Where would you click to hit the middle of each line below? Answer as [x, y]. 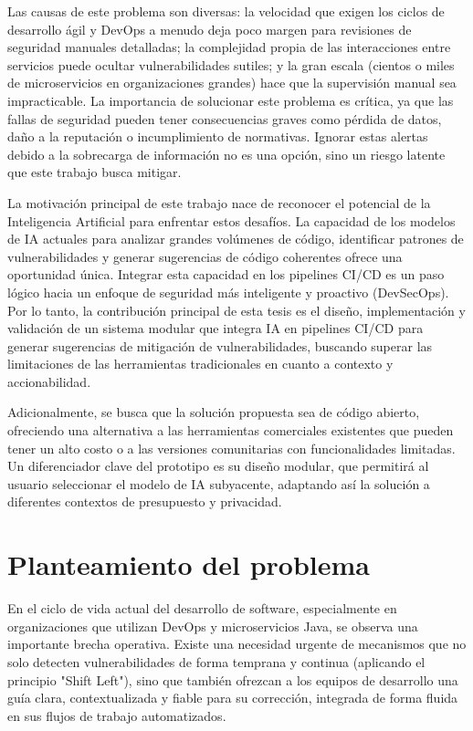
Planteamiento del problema [189, 564]
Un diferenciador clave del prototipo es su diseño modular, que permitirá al [218, 466]
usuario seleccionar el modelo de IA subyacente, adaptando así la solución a [219, 483]
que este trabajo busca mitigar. [95, 172]
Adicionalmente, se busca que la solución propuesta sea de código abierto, [214, 412]
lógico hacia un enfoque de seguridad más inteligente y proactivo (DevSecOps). [228, 292]
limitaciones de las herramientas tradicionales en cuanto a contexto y [200, 364]
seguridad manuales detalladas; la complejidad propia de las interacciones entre [229, 47]
